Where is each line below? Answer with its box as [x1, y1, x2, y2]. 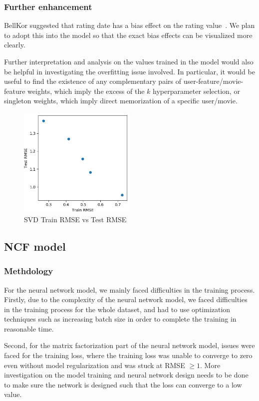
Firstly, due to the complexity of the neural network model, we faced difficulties [4, 294, 248, 305]
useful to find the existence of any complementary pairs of [4, 76, 181, 86]
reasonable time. [4, 323, 54, 334]
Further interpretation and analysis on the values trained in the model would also [4, 56, 254, 66]
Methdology [4, 265, 53, 277]
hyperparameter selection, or [153, 85, 240, 96]
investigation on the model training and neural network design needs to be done [4, 370, 249, 380]
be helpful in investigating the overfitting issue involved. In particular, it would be [4, 66, 255, 76]
